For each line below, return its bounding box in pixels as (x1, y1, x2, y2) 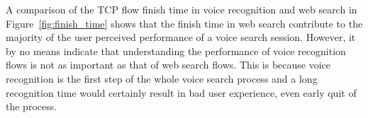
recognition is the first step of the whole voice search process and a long (6, 71, 318, 85)
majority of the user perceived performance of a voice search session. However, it (6, 30, 356, 45)
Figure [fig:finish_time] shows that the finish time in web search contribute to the (6, 16, 363, 30)
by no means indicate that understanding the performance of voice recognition (6, 43, 346, 58)
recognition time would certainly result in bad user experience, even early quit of (6, 85, 357, 100)
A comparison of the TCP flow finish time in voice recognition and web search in (6, 2, 357, 16)
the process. (6, 99, 57, 114)
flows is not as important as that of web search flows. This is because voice (6, 57, 331, 72)
